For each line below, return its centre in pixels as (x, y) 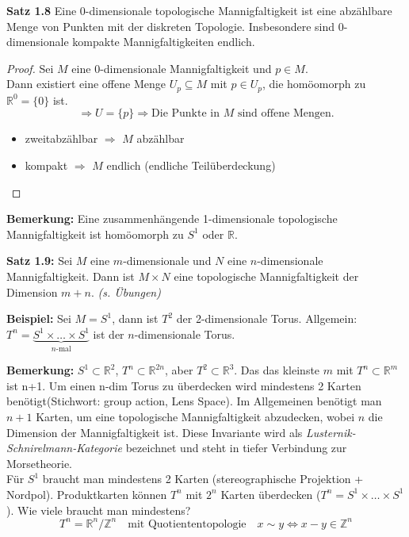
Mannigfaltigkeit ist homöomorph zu (95, 234)
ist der (109, 334)
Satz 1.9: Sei (40, 261)
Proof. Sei (30, 68)
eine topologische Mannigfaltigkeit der (266, 276)
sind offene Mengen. (286, 114)
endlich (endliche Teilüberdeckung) (191, 165)
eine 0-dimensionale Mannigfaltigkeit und (172, 68)
